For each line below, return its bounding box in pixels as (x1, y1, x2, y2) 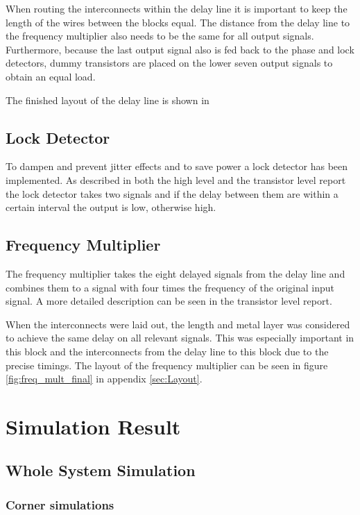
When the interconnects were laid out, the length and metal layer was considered (6, 316, 350, 331)
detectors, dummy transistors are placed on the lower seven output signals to (6, 56, 333, 70)
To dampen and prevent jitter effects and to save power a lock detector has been (6, 159, 348, 174)
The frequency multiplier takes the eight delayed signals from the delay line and (6, 266, 345, 280)
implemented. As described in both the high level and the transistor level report (6, 172, 346, 187)
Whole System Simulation (6, 459, 196, 481)
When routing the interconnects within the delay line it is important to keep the (6, 1, 348, 15)
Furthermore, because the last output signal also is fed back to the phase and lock (6, 42, 354, 56)
